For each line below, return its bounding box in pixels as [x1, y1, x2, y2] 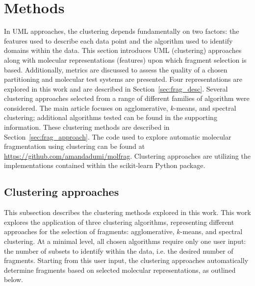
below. [4, 274, 23, 285]
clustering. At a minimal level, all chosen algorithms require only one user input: [4, 236, 246, 246]
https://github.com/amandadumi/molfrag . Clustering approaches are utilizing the [4, 150, 251, 161]
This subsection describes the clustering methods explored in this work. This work [4, 207, 251, 217]
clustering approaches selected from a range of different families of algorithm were [4, 93, 250, 103]
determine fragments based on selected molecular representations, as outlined [4, 264, 236, 275]
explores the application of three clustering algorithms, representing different [4, 216, 234, 227]
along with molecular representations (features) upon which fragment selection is [4, 54, 247, 65]
